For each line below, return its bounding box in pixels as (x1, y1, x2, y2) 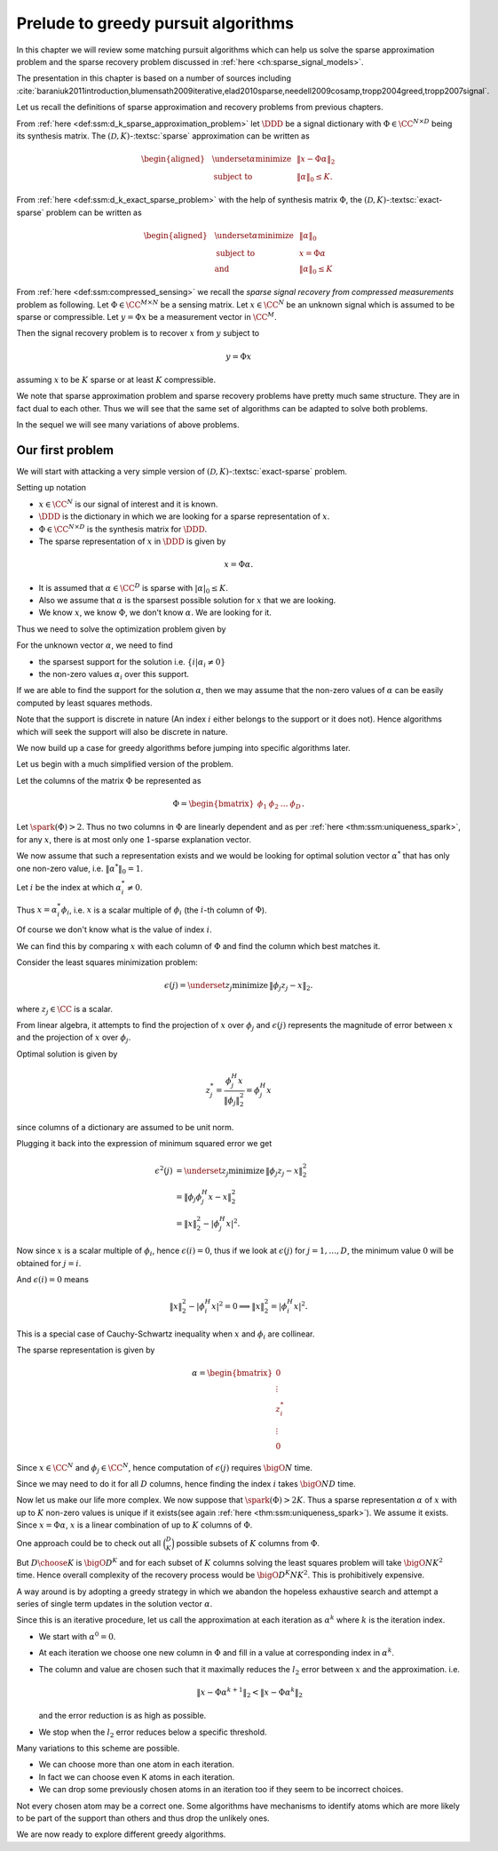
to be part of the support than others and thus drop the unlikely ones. (16, 1813, 270, 1823)
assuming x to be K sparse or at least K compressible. (16, 374, 217, 385)
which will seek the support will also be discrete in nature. (16, 726, 228, 737)
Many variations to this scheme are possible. (16, 1743, 180, 1754)
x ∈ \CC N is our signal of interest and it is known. (38, 498, 218, 509)
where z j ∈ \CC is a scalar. (16, 1003, 113, 1017)
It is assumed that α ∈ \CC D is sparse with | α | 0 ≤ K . (38, 581, 228, 595)
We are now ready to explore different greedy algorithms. (16, 1829, 226, 1839)
